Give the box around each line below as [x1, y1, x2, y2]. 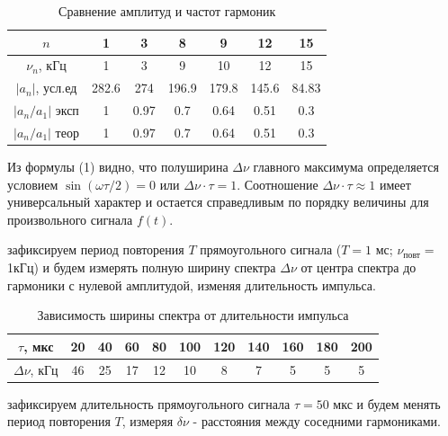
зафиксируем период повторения [7, 240, 184, 259]
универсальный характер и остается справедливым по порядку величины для [7, 192, 429, 211]
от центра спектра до [300, 258, 417, 277]
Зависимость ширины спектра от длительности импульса [37, 306, 349, 325]
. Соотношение [237, 174, 318, 193]
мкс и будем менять [333, 394, 441, 413]
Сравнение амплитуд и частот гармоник [58, 2, 276, 20]
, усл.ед [35, 78, 77, 97]
